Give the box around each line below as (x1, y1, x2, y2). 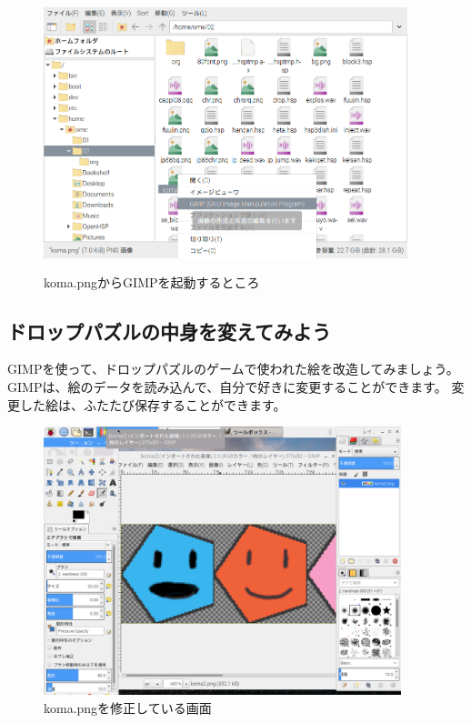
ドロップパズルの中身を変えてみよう (7, 316, 331, 345)
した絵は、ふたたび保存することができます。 (19, 395, 286, 414)
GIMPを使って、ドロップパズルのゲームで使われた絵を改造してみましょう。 (7, 359, 459, 378)
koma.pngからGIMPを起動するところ (44, 272, 260, 291)
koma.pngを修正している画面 (44, 698, 212, 717)
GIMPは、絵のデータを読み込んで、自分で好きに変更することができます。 (7, 377, 447, 396)
